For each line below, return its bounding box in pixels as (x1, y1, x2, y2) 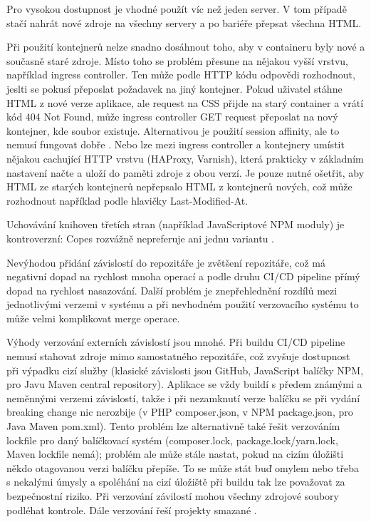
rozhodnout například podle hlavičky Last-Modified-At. (6, 193, 249, 208)
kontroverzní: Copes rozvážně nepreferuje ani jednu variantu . (6, 230, 275, 245)
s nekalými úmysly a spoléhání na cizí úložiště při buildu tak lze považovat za (6, 474, 345, 489)
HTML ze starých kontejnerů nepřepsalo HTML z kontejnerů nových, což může (6, 179, 352, 194)
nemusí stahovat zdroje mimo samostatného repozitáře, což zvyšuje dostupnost (6, 349, 350, 364)
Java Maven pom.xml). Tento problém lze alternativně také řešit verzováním (6, 419, 340, 434)
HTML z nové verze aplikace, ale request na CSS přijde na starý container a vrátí (6, 95, 364, 110)
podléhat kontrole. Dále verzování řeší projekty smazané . (6, 502, 257, 517)
